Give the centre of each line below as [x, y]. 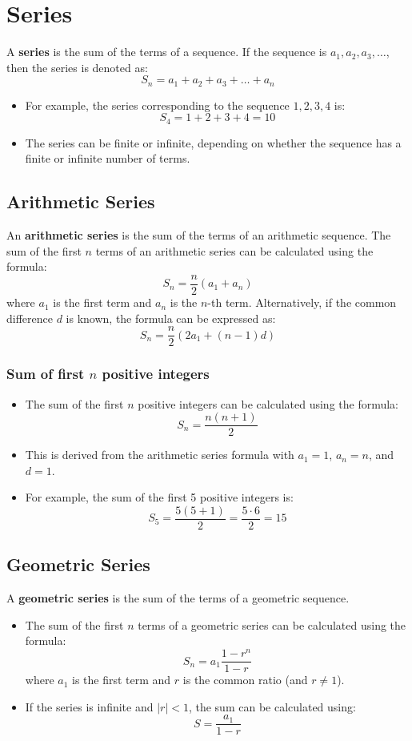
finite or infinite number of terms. [108, 158]
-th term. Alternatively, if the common [302, 302]
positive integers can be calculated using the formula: [268, 403]
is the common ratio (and [245, 680]
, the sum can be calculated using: [272, 706]
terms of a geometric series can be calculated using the [272, 624]
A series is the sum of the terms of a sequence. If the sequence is [167, 52]
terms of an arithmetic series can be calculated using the [234, 250]
